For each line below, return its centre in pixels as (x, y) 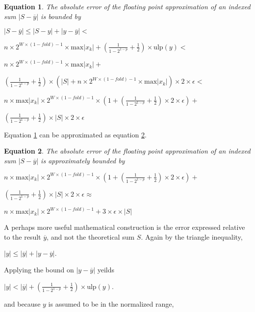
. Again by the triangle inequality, (192, 236)
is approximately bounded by (83, 160)
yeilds (106, 269)
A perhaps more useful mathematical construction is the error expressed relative (125, 227)
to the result (23, 236)
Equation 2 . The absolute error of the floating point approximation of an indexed (127, 151)
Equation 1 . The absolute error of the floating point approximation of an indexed (127, 6)
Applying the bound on (39, 269)
